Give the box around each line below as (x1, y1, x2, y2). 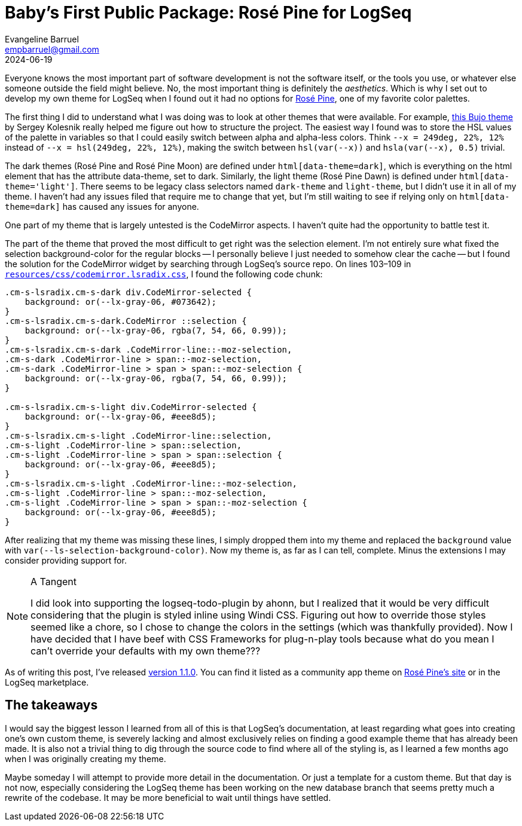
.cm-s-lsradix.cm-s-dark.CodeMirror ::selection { (5, 316, 247, 326)
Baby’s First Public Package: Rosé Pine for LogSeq (5, 2, 412, 23)
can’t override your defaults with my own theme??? (30, 644, 261, 657)
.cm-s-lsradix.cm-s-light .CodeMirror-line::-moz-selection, (5, 478, 297, 488)
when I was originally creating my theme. (5, 753, 166, 764)
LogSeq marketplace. (5, 677, 89, 687)
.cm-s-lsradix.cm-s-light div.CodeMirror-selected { (5, 402, 257, 412)
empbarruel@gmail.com (5, 44, 99, 54)
